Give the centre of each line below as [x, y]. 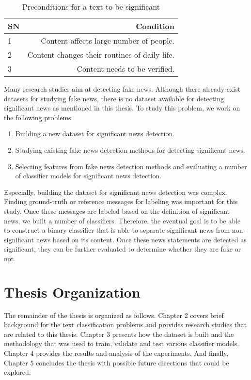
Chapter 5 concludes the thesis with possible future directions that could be [117, 362]
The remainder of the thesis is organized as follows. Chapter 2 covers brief [114, 315]
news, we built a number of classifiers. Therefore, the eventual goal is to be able [122, 220]
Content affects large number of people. [108, 40]
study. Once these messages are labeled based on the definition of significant [117, 211]
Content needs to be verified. [126, 69]
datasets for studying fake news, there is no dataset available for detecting [114, 98]
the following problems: [39, 117]
